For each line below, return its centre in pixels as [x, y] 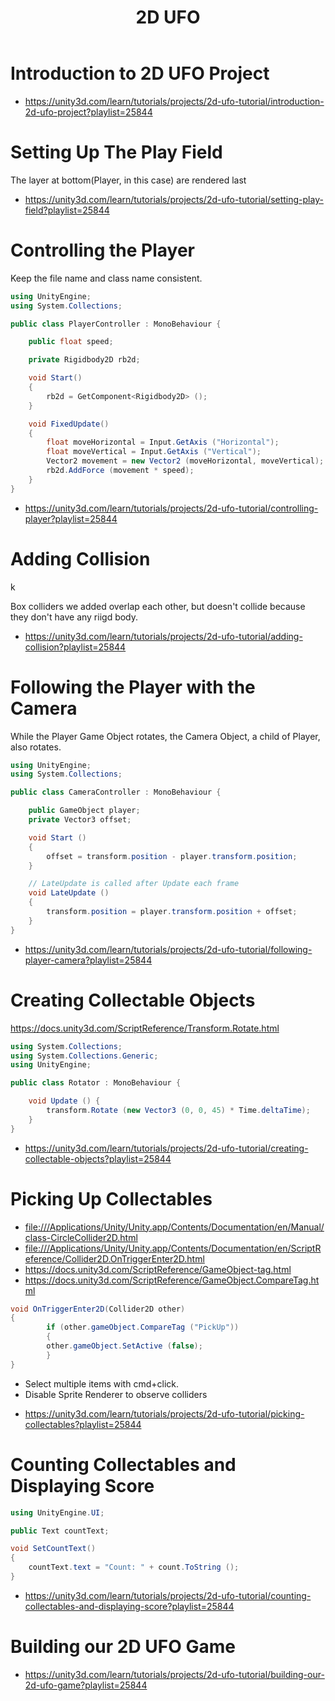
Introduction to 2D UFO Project [140, 73]
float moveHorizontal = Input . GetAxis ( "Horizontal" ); [163, 442]
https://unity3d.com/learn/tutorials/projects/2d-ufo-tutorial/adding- [163, 636]
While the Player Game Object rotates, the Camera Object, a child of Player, [165, 736]
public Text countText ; [60, 1531]
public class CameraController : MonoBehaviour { [116, 792]
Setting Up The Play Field [116, 152]
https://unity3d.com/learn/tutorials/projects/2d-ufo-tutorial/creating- [166, 1148]
